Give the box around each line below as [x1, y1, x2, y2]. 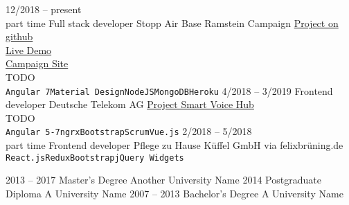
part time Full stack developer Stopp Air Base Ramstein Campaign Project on [6, 15, 339, 30]
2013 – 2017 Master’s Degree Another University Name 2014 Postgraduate [6, 172, 321, 187]
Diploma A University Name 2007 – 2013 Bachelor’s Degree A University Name [6, 186, 343, 200]
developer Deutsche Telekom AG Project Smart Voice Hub [6, 97, 254, 112]
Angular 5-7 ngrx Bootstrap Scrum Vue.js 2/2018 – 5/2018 [6, 124, 252, 139]
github [6, 29, 33, 44]
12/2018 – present [6, 2, 82, 16]
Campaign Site [6, 56, 69, 71]
